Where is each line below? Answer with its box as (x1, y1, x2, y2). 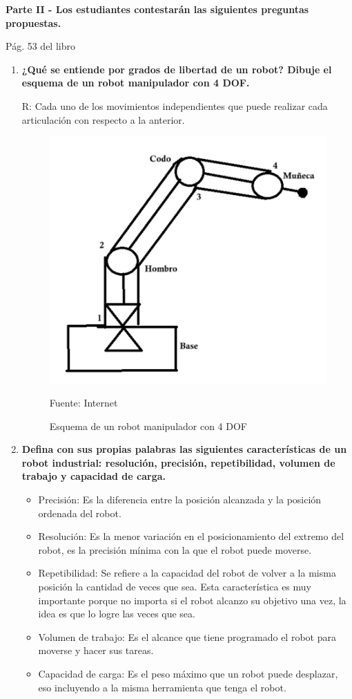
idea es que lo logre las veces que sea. (38, 606, 195, 621)
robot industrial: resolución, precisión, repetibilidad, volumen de (21, 455, 335, 469)
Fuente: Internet (49, 395, 118, 410)
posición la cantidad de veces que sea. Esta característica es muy (38, 579, 311, 594)
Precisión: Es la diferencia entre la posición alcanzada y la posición (38, 492, 322, 507)
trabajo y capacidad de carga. (21, 469, 166, 483)
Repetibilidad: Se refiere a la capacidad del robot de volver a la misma (38, 566, 336, 580)
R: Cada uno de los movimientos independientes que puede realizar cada (21, 98, 328, 113)
